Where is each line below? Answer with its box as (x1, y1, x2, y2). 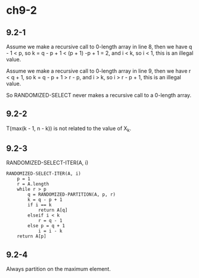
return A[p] (17, 233, 46, 239)
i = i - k (38, 228, 63, 234)
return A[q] (38, 207, 68, 214)
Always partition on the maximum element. (6, 265, 111, 273)
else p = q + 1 (27, 223, 66, 229)
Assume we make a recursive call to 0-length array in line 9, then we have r (6, 67, 191, 75)
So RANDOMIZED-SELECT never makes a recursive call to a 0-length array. (6, 92, 192, 98)
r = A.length (17, 181, 49, 187)
